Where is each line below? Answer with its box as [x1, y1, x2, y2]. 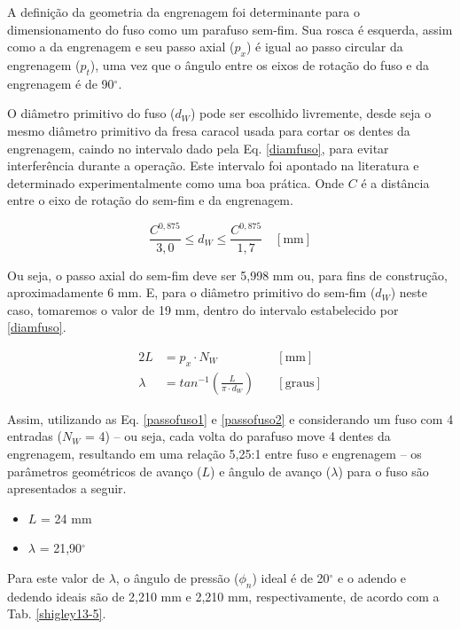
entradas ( [7, 427, 62, 445]
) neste [390, 283, 427, 302]
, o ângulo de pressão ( [115, 568, 239, 586]
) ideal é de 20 [252, 568, 330, 586]
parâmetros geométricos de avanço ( [7, 461, 202, 480]
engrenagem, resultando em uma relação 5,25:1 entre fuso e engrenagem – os [7, 444, 422, 462]
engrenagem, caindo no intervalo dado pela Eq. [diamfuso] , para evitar [7, 138, 389, 157]
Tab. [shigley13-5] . [7, 604, 106, 623]
